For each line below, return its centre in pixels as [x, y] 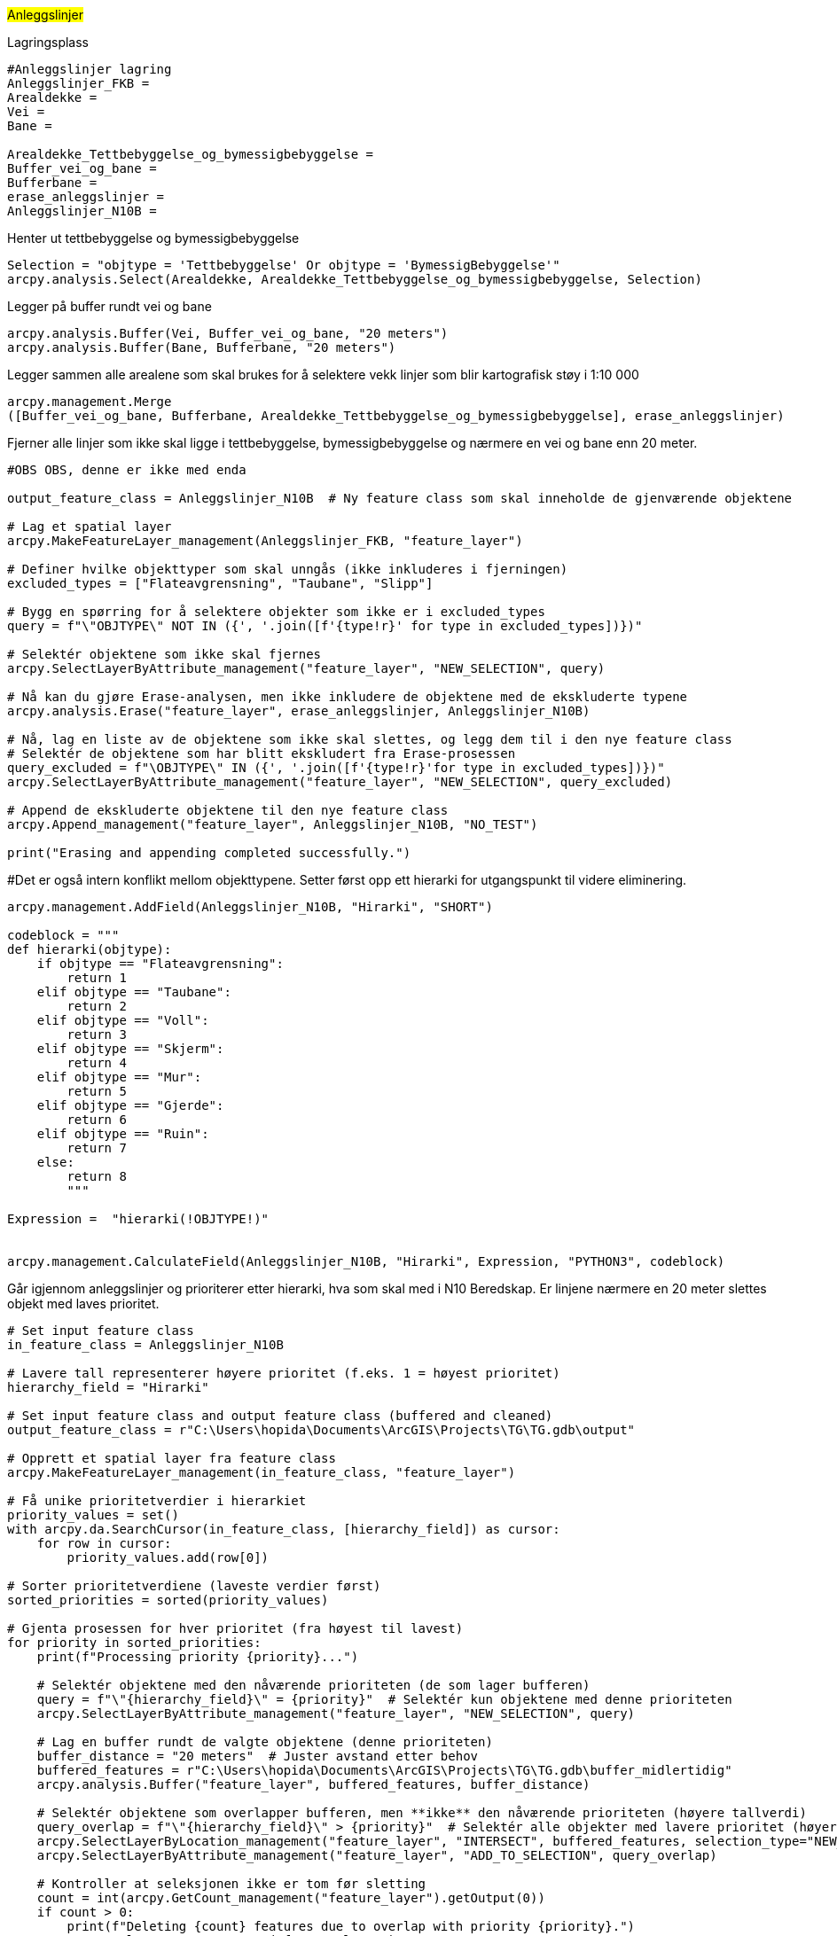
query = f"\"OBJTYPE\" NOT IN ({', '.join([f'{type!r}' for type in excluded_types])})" [325, 626]
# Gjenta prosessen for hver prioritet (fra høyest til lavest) [235, 1628]
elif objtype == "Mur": [119, 1077]
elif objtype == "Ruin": [123, 1134]
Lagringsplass [48, 42]
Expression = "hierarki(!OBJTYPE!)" [138, 1219]
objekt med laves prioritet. [83, 1304]
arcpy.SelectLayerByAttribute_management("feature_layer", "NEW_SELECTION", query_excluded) [340, 782]
